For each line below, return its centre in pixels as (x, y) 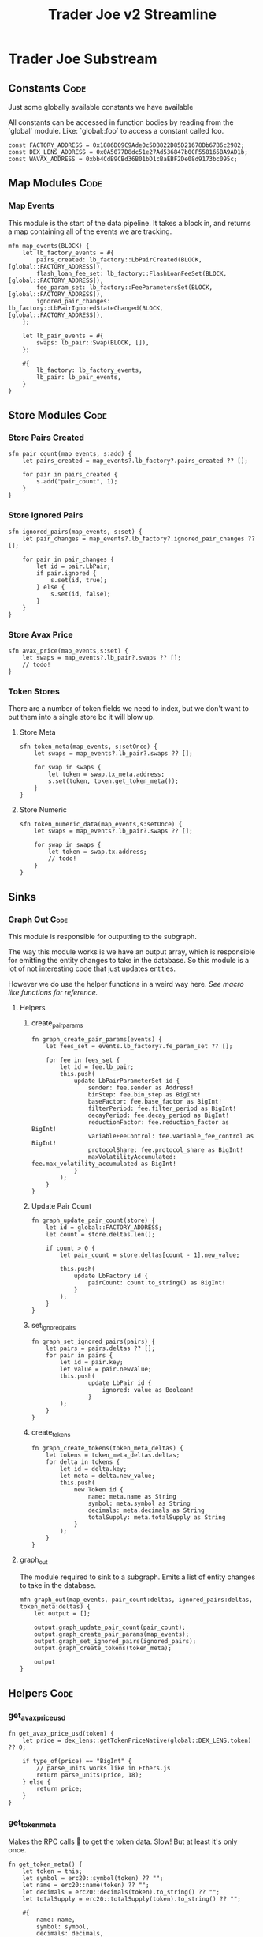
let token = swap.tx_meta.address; (107, 775)
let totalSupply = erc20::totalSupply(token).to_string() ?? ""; (132, 1899)
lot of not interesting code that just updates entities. (92, 968)
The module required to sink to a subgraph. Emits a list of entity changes (137, 1577)
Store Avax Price (41, 634)
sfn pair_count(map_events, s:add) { (70, 454)
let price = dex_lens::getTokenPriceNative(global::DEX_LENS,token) (137, 1741)
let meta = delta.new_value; (107, 1476)
